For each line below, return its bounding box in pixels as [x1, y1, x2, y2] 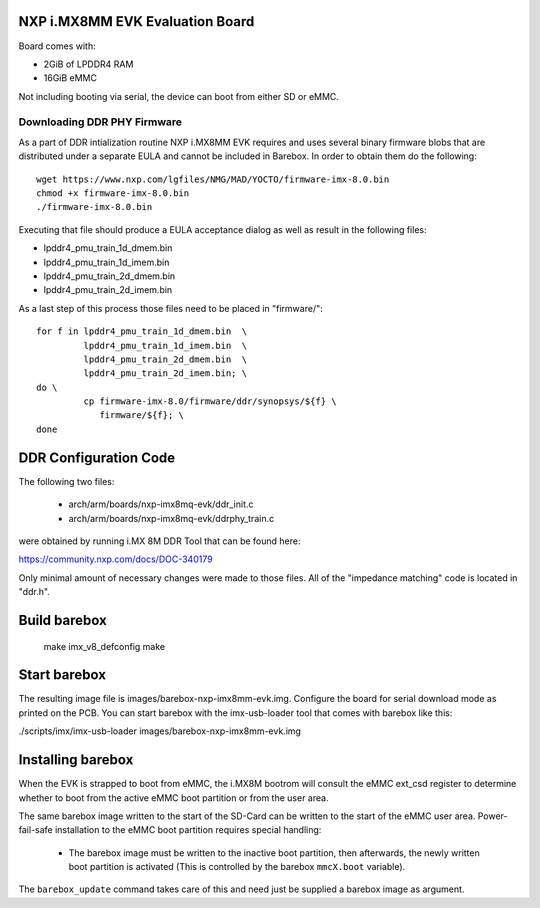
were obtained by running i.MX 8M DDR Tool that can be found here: [18, 535, 301, 547]
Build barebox [18, 611, 107, 629]
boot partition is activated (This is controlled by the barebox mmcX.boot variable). [68, 861, 406, 873]
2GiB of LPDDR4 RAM [43, 58, 134, 70]
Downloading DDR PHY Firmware [18, 115, 182, 129]
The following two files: [18, 475, 115, 487]
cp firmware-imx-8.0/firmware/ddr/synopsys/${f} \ [83, 396, 337, 407]
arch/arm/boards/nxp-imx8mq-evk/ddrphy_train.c [68, 512, 275, 524]
